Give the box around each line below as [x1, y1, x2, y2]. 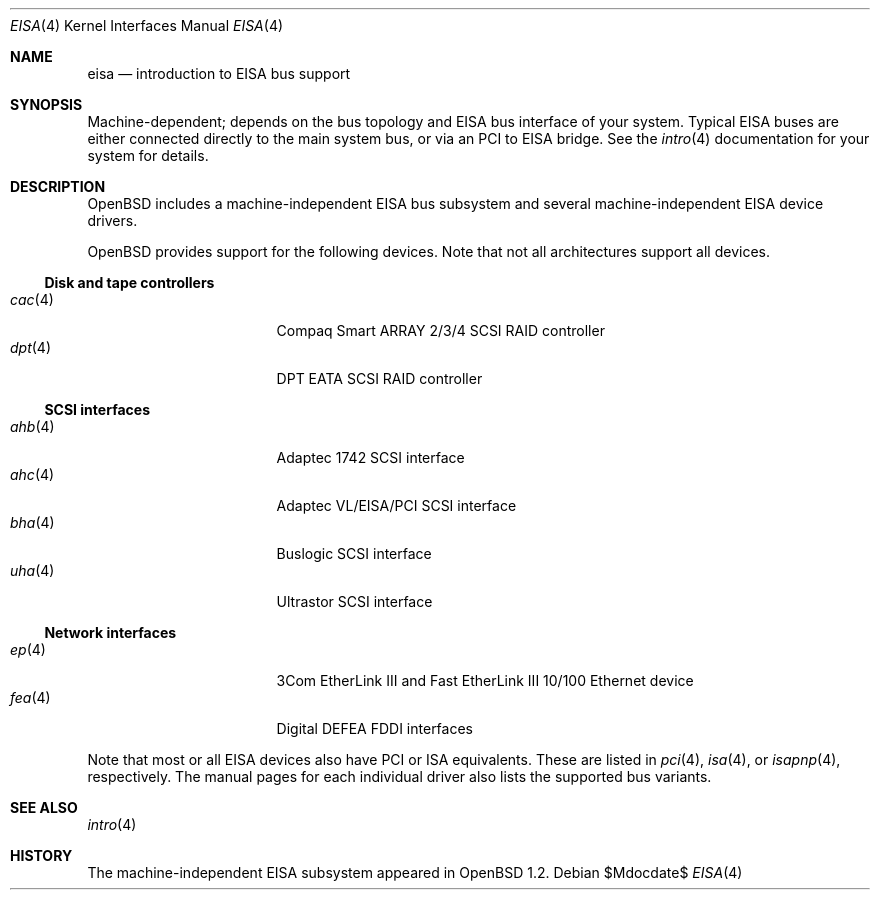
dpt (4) [10, 339, 52, 356]
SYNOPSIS [10, 96, 83, 113]
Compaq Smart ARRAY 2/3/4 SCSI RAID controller [276, 322, 605, 339]
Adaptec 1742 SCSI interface [276, 449, 465, 466]
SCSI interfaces [44, 401, 150, 418]
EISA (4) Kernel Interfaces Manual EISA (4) [10, 17, 284, 34]
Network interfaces [44, 624, 177, 641]
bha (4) [10, 514, 55, 531]
